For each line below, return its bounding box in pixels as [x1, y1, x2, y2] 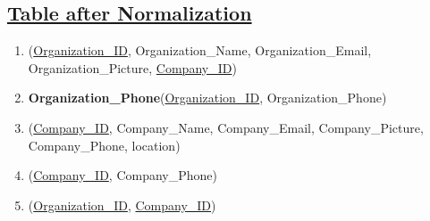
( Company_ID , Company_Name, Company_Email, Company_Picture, [28, 118, 424, 136]
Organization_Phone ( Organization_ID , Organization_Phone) [28, 88, 387, 107]
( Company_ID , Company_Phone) [28, 166, 217, 184]
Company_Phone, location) [28, 135, 181, 154]
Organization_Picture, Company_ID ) [28, 58, 237, 77]
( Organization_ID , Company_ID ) [28, 195, 216, 214]
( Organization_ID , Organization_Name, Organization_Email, [28, 41, 372, 60]
